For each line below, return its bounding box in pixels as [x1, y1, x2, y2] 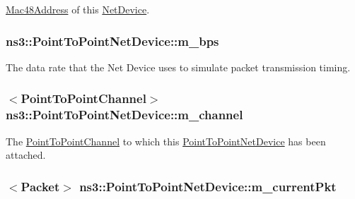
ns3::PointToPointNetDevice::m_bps [6, 32, 219, 49]
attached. [6, 147, 46, 162]
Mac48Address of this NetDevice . [6, 2, 150, 16]
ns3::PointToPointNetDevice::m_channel [6, 106, 243, 123]
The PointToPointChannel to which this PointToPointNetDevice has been [6, 133, 326, 148]
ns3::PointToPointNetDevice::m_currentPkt [79, 177, 337, 195]
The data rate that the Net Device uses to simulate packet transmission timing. [6, 59, 351, 74]
